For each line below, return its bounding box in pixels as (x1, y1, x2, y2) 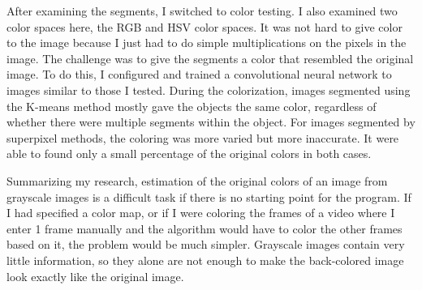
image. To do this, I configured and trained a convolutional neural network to (6, 66, 392, 83)
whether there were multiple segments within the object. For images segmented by (6, 113, 416, 130)
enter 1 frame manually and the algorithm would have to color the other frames (6, 220, 403, 237)
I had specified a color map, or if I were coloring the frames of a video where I (6, 204, 395, 221)
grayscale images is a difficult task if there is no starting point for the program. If (6, 188, 411, 205)
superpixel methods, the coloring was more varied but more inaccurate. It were (6, 129, 399, 146)
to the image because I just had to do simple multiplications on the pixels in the (6, 34, 407, 51)
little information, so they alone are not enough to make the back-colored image (6, 251, 404, 268)
